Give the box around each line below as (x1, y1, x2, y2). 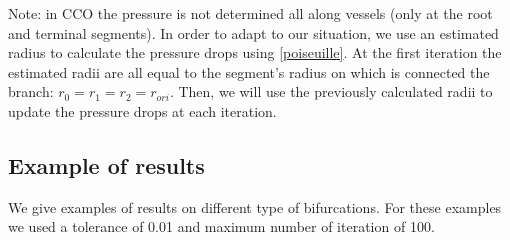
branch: (8, 81, 54, 102)
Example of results (8, 149, 205, 180)
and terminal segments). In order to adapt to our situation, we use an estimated (8, 22, 499, 43)
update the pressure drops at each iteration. (8, 100, 277, 121)
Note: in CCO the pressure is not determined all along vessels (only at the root (8, 3, 493, 23)
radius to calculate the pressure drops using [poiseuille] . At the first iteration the (8, 42, 502, 63)
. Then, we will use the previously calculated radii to (169, 81, 493, 102)
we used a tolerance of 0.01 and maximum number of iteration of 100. (8, 216, 435, 237)
